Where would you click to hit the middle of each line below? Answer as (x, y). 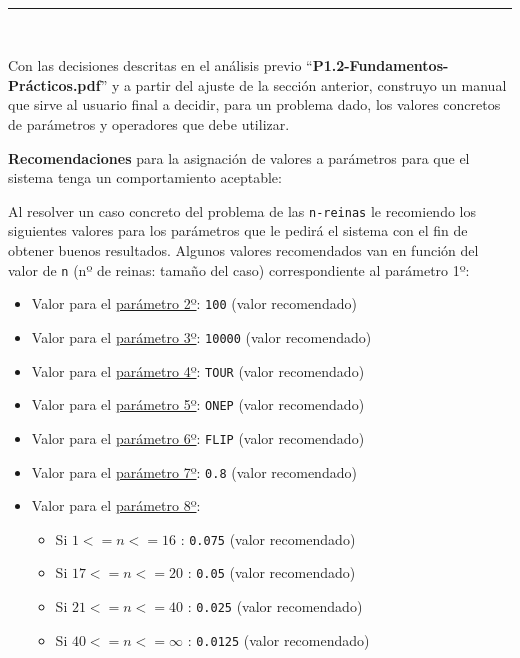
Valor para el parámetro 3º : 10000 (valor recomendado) (201, 336)
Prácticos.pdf (54, 84)
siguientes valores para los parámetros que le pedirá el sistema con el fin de (238, 230)
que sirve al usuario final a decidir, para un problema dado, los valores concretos (254, 104)
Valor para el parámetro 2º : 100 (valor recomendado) (194, 303)
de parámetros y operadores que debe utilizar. (149, 123)
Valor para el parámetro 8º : (116, 505)
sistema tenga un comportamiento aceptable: (145, 177)
